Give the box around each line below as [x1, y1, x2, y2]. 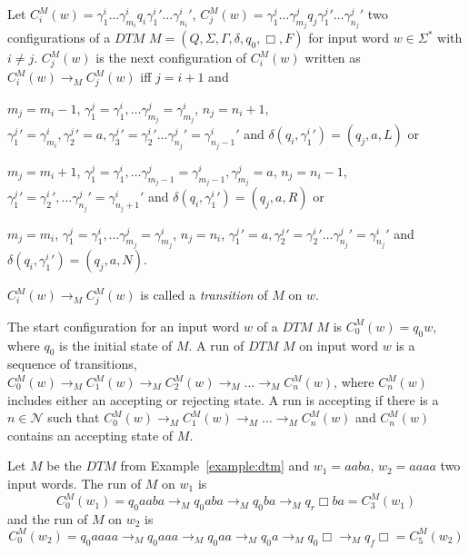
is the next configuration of [95, 48, 247, 67]
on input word [299, 335, 379, 354]
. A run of [188, 335, 244, 354]
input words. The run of [7, 473, 142, 492]
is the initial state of [59, 335, 173, 354]
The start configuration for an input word [7, 316, 240, 335]
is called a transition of [140, 285, 268, 304]
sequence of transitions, [7, 354, 137, 373]
